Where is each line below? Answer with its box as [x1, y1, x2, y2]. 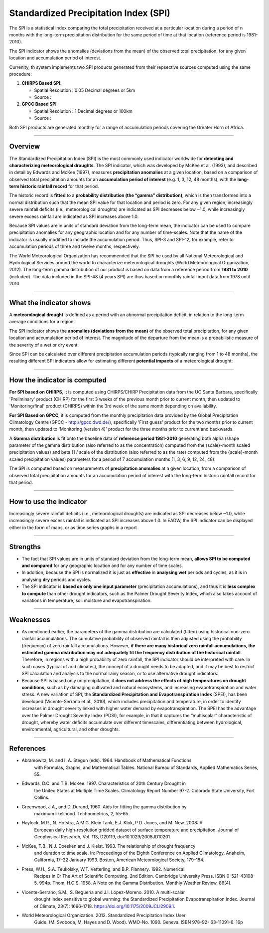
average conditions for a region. [9, 319, 75, 325]
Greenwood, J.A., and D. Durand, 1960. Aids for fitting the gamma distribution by [21, 803, 187, 810]
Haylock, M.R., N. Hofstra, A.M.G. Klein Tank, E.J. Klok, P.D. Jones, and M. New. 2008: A [21, 820, 203, 826]
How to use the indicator [9, 497, 87, 506]
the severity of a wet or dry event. [9, 342, 79, 348]
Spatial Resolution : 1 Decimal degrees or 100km [34, 108, 133, 114]
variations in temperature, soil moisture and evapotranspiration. [21, 597, 152, 603]
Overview [9, 142, 40, 151]
